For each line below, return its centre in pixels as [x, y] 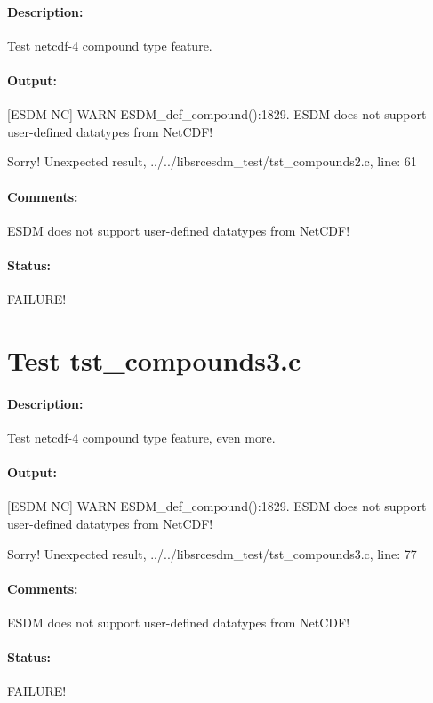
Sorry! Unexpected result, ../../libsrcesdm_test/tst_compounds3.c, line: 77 [212, 553]
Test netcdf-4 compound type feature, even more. [141, 437]
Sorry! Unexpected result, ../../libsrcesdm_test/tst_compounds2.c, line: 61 [212, 161]
